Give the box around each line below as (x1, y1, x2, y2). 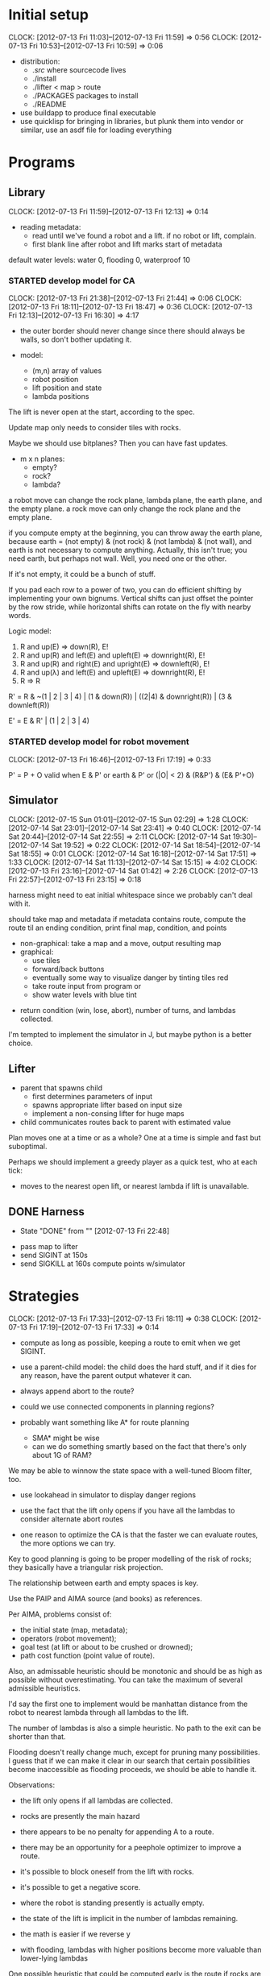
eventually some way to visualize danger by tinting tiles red (31, 973, 229, 982)
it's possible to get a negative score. (19, 1882, 141, 1891)
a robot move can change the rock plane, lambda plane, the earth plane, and (8, 496, 263, 505)
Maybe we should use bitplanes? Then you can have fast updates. (8, 438, 228, 448)
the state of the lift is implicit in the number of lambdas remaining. (19, 1913, 239, 1923)
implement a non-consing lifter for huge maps (31, 1109, 185, 1119)
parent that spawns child (19, 1083, 103, 1093)
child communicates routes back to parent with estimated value (19, 1118, 231, 1127)
